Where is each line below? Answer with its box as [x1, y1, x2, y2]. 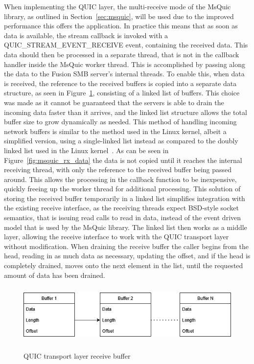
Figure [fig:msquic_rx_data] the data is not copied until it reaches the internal [4, 155, 242, 165]
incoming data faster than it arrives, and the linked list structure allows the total [4, 107, 247, 117]
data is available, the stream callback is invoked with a [4, 30, 168, 40]
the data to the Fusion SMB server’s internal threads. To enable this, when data [4, 68, 245, 79]
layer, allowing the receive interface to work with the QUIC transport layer [4, 231, 229, 242]
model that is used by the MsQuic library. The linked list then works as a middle [4, 222, 247, 232]
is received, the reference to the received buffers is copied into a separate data [4, 78, 237, 88]
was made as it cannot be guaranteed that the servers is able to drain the [4, 97, 224, 107]
